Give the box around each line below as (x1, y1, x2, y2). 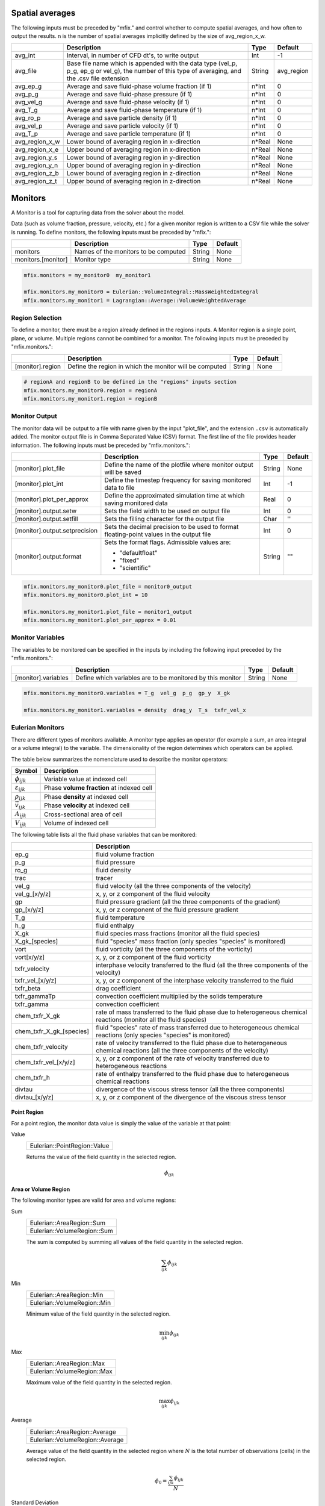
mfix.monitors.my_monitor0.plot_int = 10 (23, 591, 148, 598)
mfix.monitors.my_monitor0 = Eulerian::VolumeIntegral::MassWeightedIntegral (23, 289, 259, 295)
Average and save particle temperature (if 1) (66, 130, 191, 138)
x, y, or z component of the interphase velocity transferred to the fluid (96, 976, 294, 984)
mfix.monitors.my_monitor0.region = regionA (23, 387, 158, 394)
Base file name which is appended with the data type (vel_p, (66, 59, 238, 67)
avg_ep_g (14, 82, 42, 90)
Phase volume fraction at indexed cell (44, 784, 153, 792)
